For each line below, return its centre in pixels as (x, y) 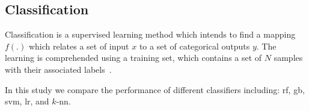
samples (288, 58)
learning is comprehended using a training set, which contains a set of (133, 58)
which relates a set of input (79, 46)
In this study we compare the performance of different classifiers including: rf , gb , (155, 89)
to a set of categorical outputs (194, 46)
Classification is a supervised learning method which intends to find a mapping (150, 34)
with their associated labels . (58, 69)
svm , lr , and (27, 101)
